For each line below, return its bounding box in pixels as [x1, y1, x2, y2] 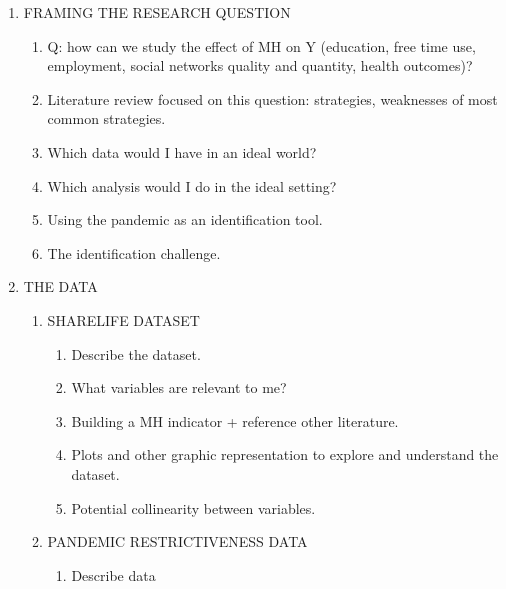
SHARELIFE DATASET [47, 309, 200, 330]
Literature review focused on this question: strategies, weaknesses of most [47, 88, 498, 109]
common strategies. [47, 108, 166, 129]
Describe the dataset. [71, 343, 201, 364]
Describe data [71, 564, 156, 585]
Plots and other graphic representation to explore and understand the [71, 444, 499, 465]
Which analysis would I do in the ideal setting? [47, 175, 337, 196]
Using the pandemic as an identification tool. [47, 209, 323, 230]
